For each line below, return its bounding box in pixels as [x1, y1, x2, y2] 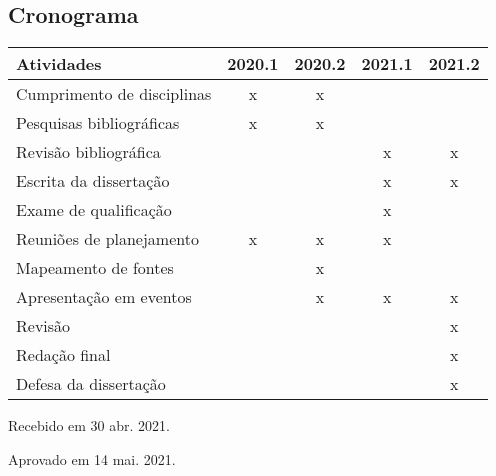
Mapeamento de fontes [16, 256, 174, 280]
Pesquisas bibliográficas [16, 111, 180, 135]
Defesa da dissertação [16, 372, 166, 396]
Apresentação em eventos [16, 285, 192, 309]
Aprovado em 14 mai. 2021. [8, 448, 176, 469]
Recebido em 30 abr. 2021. [8, 415, 170, 436]
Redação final [16, 343, 111, 367]
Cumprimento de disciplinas [16, 82, 212, 106]
